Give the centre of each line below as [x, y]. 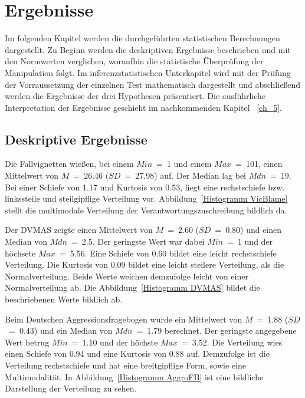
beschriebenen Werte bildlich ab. [64, 299]
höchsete [20, 253]
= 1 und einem [184, 164]
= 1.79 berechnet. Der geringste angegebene [217, 330]
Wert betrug [27, 342]
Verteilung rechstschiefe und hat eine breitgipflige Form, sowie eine [125, 365]
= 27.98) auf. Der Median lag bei [185, 175]
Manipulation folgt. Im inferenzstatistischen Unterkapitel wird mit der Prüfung [148, 72]
